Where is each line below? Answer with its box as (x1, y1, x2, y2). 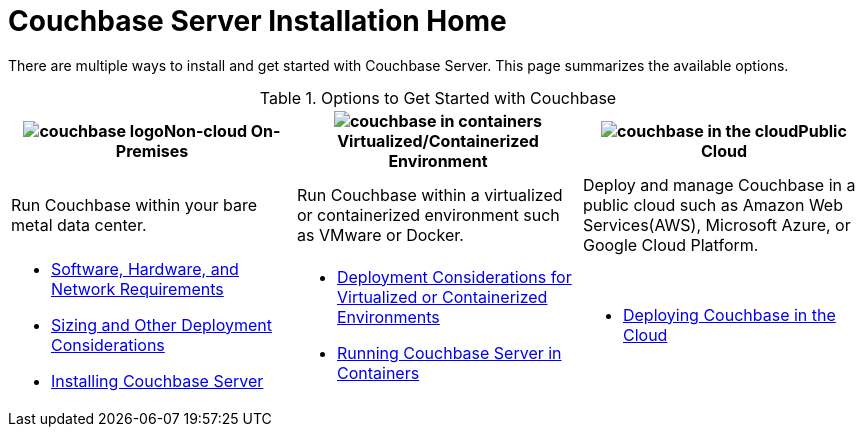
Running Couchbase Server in (336, 342, 562, 363)
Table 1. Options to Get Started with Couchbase (259, 87, 617, 108)
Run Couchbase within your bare (11, 194, 258, 215)
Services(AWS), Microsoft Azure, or (582, 214, 851, 235)
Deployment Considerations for (336, 266, 572, 287)
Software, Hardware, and (51, 258, 239, 279)
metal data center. (11, 214, 147, 235)
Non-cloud (163, 120, 247, 141)
